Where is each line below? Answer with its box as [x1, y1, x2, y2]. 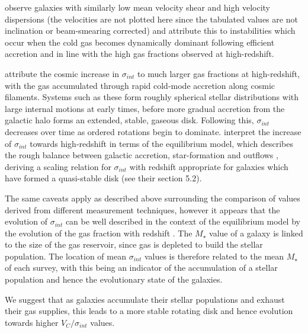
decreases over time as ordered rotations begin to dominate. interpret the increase [5, 125, 301, 137]
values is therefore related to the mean [144, 249, 284, 262]
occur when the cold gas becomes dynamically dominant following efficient [5, 36, 275, 48]
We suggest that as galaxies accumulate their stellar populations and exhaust [5, 293, 285, 305]
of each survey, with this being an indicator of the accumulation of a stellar [5, 261, 278, 274]
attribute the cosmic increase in [5, 67, 120, 79]
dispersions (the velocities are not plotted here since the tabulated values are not [5, 12, 298, 25]
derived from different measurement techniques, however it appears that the [5, 203, 280, 216]
